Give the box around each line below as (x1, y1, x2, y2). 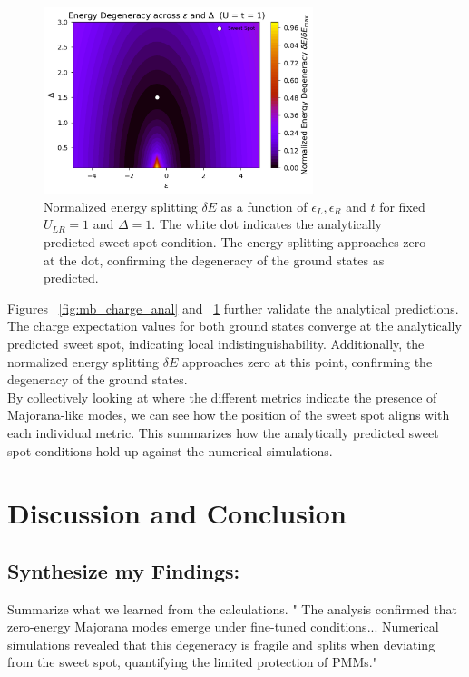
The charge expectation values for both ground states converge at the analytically (7, 316, 462, 335)
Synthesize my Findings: (7, 556, 240, 584)
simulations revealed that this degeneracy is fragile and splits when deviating (7, 634, 435, 653)
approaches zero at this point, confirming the (181, 352, 433, 371)
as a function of (220, 196, 308, 215)
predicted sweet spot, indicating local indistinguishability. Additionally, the (7, 334, 425, 353)
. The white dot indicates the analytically (151, 214, 382, 234)
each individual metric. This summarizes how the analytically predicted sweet (7, 423, 439, 442)
